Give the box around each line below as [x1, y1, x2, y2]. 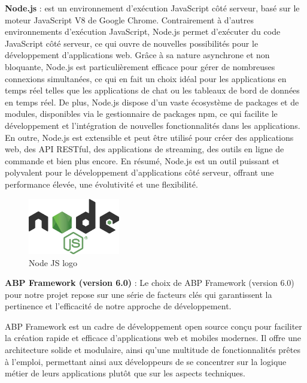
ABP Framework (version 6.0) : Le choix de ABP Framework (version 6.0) [5, 276, 294, 289]
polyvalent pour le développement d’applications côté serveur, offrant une [5, 166, 274, 179]
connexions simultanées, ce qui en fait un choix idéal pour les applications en [5, 72, 287, 85]
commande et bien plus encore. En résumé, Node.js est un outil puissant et [5, 154, 279, 167]
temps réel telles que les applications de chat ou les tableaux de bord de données [5, 84, 300, 96]
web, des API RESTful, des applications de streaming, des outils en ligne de [5, 143, 284, 155]
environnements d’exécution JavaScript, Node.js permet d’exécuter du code [5, 25, 281, 38]
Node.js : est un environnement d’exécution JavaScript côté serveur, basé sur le [5, 2, 300, 14]
